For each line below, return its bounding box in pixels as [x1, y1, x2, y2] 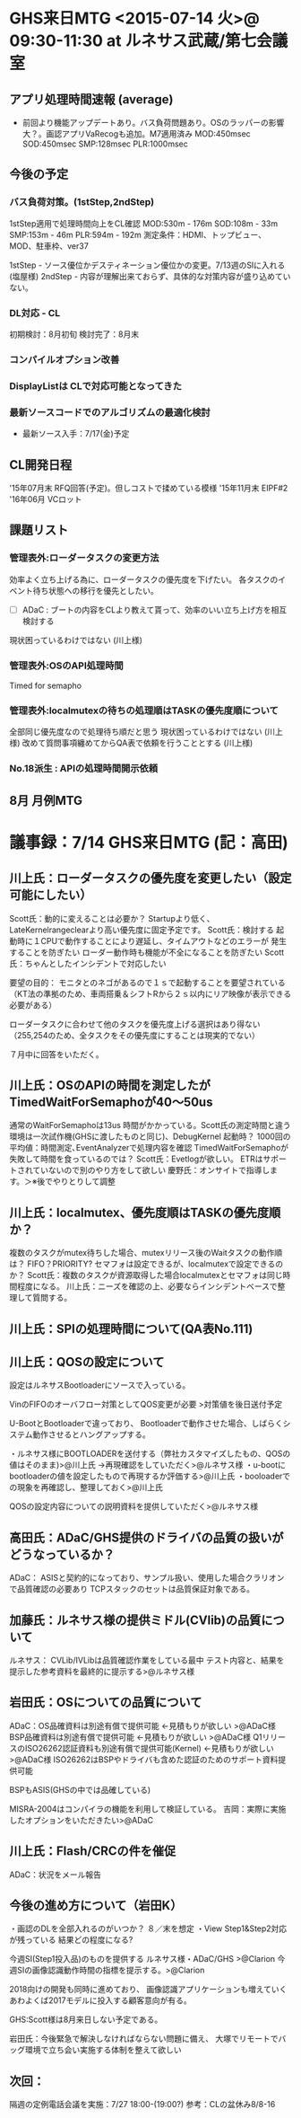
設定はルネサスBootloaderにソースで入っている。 [9, 1380, 191, 1390]
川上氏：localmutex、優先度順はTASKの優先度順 [9, 1205, 281, 1220]
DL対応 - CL [9, 306, 61, 319]
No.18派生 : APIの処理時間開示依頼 [9, 763, 159, 775]
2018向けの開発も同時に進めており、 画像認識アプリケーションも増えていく [9, 1984, 288, 1995]
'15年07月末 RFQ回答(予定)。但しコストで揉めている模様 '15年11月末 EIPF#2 [9, 482, 288, 493]
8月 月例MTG [9, 792, 83, 808]
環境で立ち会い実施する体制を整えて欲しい [24, 2044, 182, 2055]
